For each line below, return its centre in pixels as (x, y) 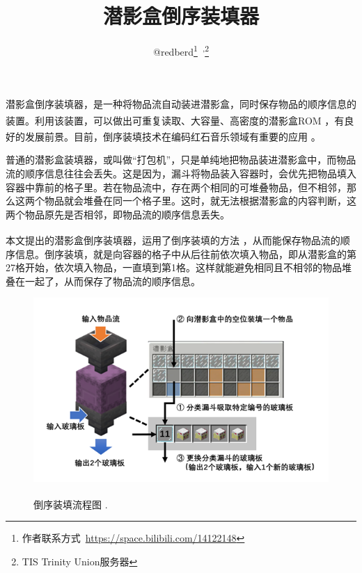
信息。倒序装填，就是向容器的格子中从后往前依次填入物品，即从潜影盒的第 (186, 253)
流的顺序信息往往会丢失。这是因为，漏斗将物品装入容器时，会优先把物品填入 (181, 173)
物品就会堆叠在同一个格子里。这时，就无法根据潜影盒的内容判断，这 (200, 201)
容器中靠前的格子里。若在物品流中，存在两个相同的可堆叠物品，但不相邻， (176, 187)
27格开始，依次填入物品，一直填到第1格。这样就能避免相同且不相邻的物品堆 (179, 267)
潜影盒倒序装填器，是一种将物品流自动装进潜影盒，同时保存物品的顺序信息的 (181, 104)
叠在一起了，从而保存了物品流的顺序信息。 (103, 281)
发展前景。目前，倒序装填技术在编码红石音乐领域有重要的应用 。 (173, 136)
